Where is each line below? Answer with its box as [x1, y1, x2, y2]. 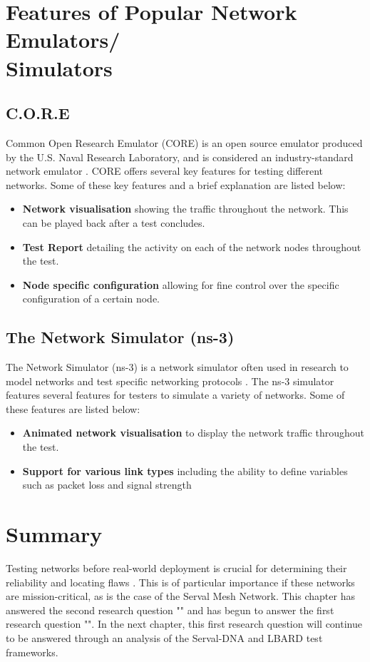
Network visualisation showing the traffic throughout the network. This [22, 201, 349, 216]
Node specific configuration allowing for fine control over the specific [22, 277, 339, 292]
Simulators [6, 53, 113, 82]
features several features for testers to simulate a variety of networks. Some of [6, 387, 345, 402]
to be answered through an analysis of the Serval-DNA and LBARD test [6, 630, 323, 645]
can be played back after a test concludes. [22, 215, 205, 230]
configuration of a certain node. [22, 291, 160, 306]
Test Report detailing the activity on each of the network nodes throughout [22, 239, 361, 254]
